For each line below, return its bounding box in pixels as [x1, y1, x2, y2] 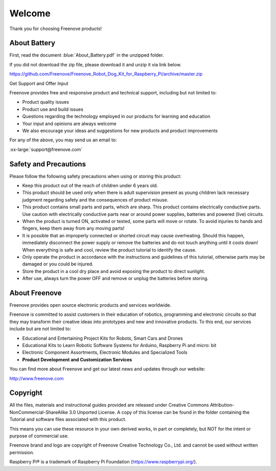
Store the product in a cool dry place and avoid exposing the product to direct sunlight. [22, 268, 205, 274]
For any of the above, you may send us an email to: [9, 137, 117, 143]
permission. [9, 449, 34, 455]
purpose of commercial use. [9, 433, 69, 439]
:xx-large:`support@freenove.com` [9, 146, 83, 153]
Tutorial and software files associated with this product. [9, 416, 127, 423]
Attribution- [210, 402, 235, 408]
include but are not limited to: [9, 326, 71, 332]
